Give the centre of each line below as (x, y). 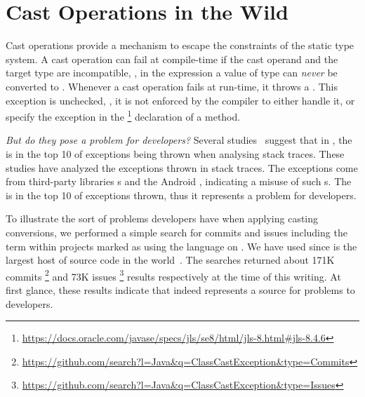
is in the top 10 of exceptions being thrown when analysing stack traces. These (175, 153)
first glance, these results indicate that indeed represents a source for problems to (180, 289)
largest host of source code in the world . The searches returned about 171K (170, 260)
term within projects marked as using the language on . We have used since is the (181, 246)
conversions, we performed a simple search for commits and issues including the (177, 232)
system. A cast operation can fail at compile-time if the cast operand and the (172, 59)
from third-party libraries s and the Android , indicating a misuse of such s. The (179, 181)
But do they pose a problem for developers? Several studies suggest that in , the (179, 140)
